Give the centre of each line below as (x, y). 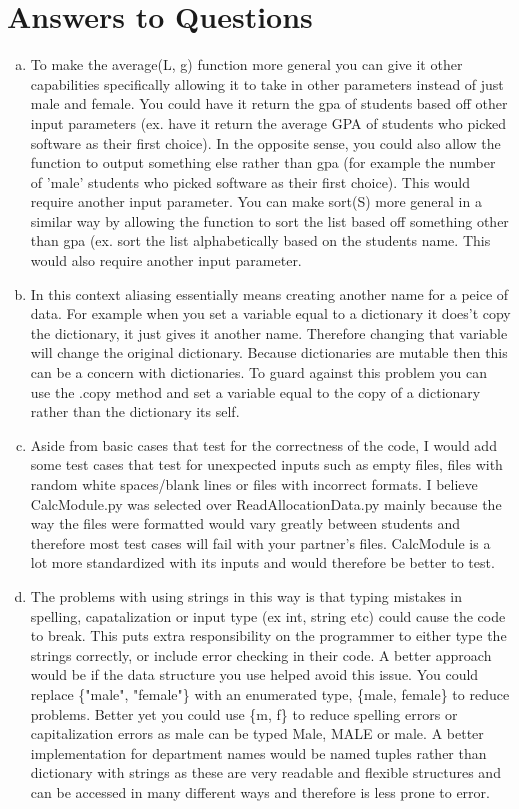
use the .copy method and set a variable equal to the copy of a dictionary (255, 391)
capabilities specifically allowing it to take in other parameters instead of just (267, 83)
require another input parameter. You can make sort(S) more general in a (256, 201)
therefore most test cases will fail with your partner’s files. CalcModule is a (260, 542)
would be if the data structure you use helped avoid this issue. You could (254, 674)
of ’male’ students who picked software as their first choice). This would (250, 181)
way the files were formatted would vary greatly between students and (245, 523)
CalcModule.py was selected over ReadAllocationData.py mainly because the (266, 503)
